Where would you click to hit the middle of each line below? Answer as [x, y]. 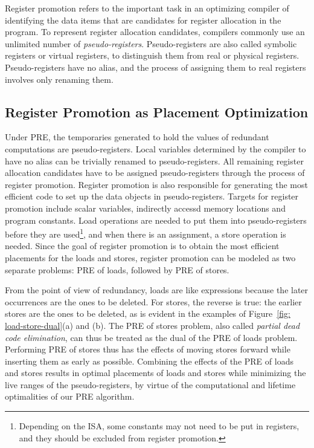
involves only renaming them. [59, 79]
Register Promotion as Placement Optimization [157, 112]
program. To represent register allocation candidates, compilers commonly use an [155, 32]
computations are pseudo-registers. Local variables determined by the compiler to [155, 148]
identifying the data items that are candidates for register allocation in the [143, 20]
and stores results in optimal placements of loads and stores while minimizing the [155, 373]
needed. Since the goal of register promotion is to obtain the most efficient [142, 246]
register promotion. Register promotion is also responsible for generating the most [156, 184]
